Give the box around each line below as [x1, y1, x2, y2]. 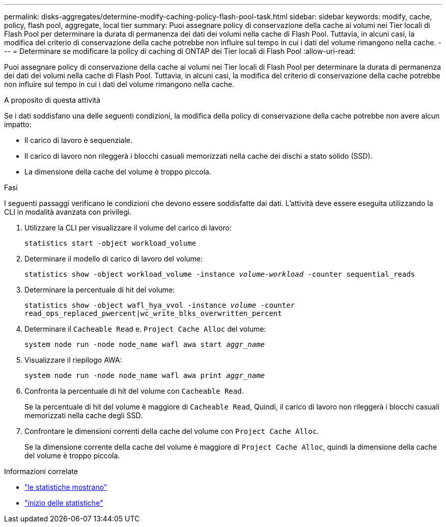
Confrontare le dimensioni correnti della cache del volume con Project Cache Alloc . [24, 427, 319, 435]
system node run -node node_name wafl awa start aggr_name [24, 340, 265, 348]
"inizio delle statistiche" [24, 499, 103, 507]
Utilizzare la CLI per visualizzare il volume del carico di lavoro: [24, 223, 232, 232]
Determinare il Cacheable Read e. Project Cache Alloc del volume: [24, 325, 266, 333]
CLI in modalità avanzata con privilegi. [4, 208, 132, 216]
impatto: [4, 120, 32, 129]
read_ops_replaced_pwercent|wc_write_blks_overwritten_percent [24, 309, 282, 317]
